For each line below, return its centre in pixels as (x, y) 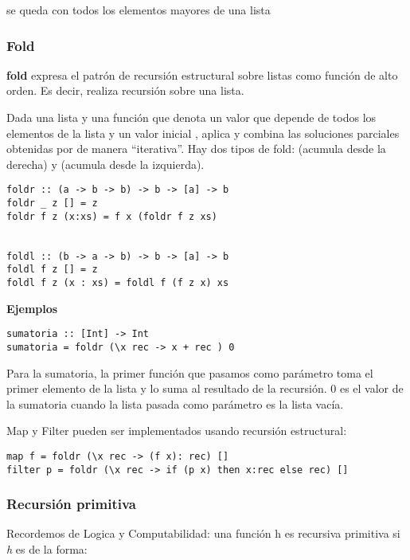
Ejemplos (32, 308)
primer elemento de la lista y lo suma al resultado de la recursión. (167, 388)
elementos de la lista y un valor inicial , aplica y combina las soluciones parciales (203, 133)
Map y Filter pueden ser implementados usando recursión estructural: (177, 431)
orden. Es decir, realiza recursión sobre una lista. (125, 90)
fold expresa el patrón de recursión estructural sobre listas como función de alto (202, 74)
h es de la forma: (47, 549)
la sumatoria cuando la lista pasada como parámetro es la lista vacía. (175, 403)
